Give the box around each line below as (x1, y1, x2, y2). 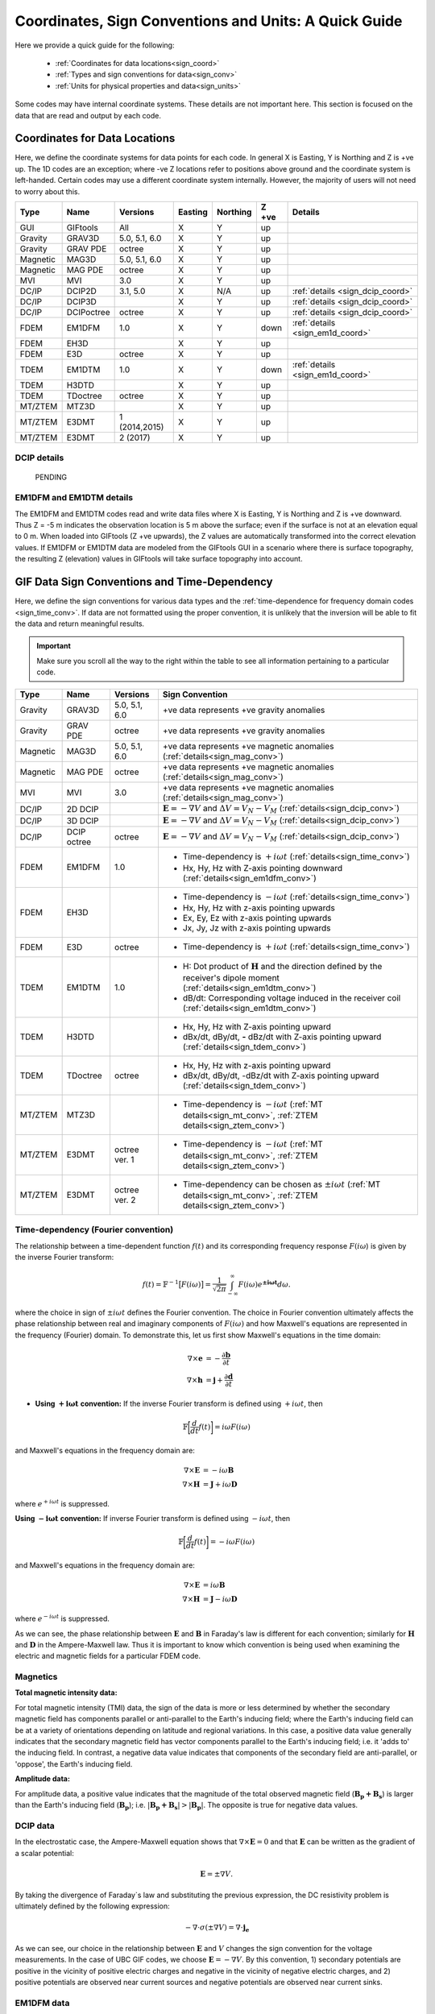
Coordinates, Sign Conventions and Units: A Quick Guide (14, 12, 403, 30)
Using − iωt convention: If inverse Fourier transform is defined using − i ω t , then (14, 1514, 291, 1523)
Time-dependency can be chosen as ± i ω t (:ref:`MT (182, 1179, 381, 1190)
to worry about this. (14, 186, 81, 197)
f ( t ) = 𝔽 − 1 (142, 1278, 179, 1289)
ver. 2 (114, 1194, 136, 1205)
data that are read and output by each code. (14, 110, 161, 120)
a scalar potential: (14, 1848, 74, 1858)
